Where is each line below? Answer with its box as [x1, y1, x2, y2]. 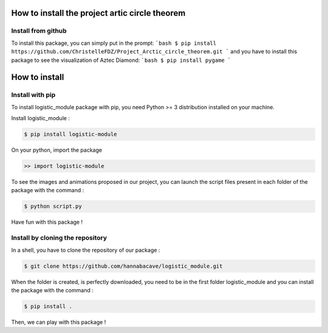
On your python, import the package [11, 146, 103, 154]
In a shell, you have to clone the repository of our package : [11, 246, 160, 254]
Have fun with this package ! [11, 218, 83, 226]
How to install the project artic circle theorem [11, 8, 186, 18]
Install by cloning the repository [11, 234, 108, 242]
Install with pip [11, 91, 56, 99]
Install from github [11, 27, 67, 35]
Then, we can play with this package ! [11, 318, 106, 326]
